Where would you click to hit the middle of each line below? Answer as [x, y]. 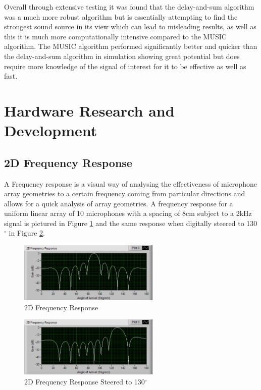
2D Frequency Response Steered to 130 [85, 381]
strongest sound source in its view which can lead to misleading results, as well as [130, 26]
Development [51, 130]
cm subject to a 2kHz [219, 213]
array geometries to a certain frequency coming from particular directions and [125, 193]
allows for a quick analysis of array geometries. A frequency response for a [119, 203]
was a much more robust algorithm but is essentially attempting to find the [121, 16]
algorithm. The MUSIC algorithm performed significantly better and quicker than [131, 46]
